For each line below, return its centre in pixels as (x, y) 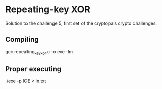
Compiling (22, 39)
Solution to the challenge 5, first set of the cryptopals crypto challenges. (81, 23)
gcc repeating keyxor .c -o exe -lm (39, 52)
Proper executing (33, 69)
